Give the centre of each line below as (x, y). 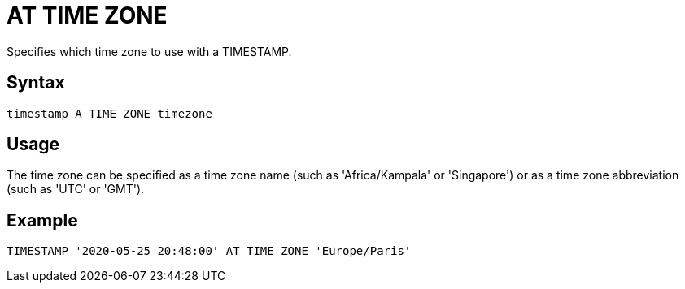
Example (42, 220)
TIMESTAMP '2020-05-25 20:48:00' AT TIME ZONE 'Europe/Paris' (209, 251)
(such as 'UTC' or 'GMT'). (76, 189)
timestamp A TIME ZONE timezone (109, 113)
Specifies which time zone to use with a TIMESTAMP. (149, 51)
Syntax (36, 83)
